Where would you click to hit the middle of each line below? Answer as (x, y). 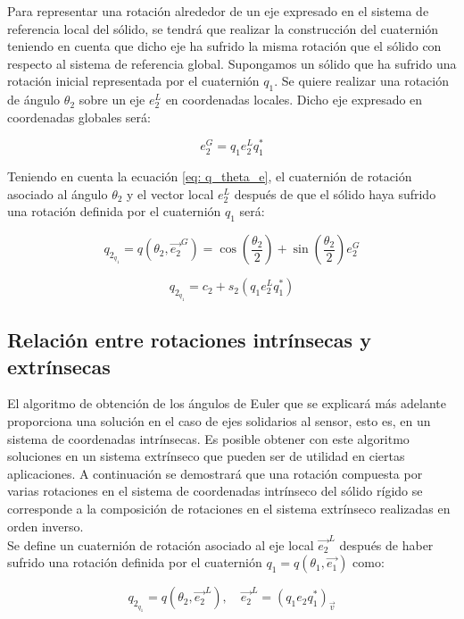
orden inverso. (46, 526)
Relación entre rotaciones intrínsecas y (189, 340)
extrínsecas (59, 366)
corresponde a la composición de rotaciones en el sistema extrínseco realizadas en (229, 508)
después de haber (386, 544)
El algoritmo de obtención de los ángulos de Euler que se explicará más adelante (227, 403)
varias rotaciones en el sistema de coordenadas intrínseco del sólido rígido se (215, 491)
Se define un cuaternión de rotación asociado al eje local (161, 544)
